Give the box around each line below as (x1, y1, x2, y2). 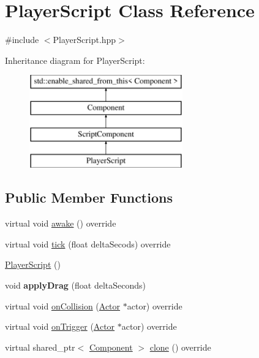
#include (5, 33, 39, 46)
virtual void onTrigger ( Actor (5, 320, 115, 333)
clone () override (149, 340, 211, 353)
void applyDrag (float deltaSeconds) (5, 279, 146, 292)
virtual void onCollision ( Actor (5, 299, 121, 312)
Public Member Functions (5, 188, 173, 207)
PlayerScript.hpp (53, 33, 116, 46)
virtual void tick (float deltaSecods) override (5, 237, 171, 250)
